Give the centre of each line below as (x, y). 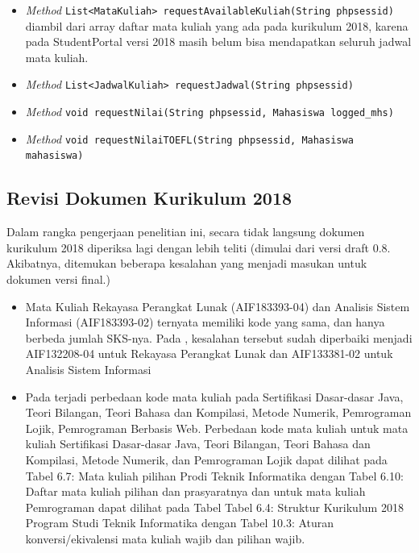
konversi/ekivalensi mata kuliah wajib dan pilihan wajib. (165, 538)
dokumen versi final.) (58, 279)
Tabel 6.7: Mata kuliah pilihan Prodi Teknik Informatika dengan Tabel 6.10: (214, 475)
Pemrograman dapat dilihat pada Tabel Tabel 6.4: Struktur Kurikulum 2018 (214, 507)
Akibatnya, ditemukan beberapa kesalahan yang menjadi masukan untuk (187, 263)
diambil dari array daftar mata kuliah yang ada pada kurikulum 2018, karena (217, 25)
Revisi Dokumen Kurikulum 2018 (149, 198)
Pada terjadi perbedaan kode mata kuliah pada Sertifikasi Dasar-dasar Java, (214, 396)
